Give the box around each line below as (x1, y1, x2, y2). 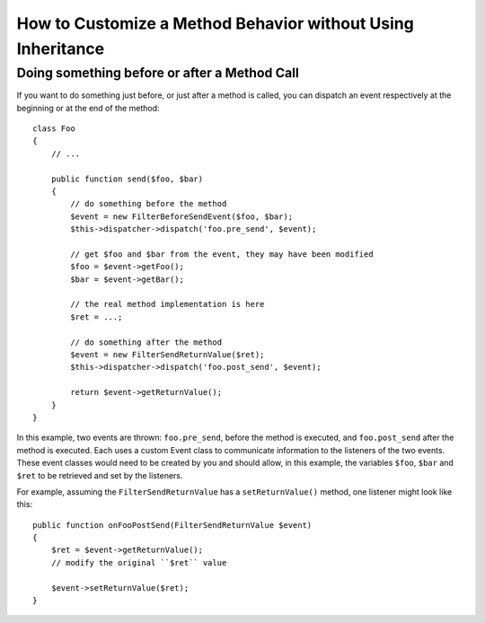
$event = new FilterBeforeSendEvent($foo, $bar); (70, 211, 294, 222)
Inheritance (16, 39, 105, 58)
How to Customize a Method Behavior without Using (16, 13, 415, 33)
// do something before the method (70, 198, 227, 209)
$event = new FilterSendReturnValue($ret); (70, 350, 265, 359)
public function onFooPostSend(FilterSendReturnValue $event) (32, 520, 313, 530)
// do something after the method (70, 337, 223, 347)
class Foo (32, 123, 75, 134)
